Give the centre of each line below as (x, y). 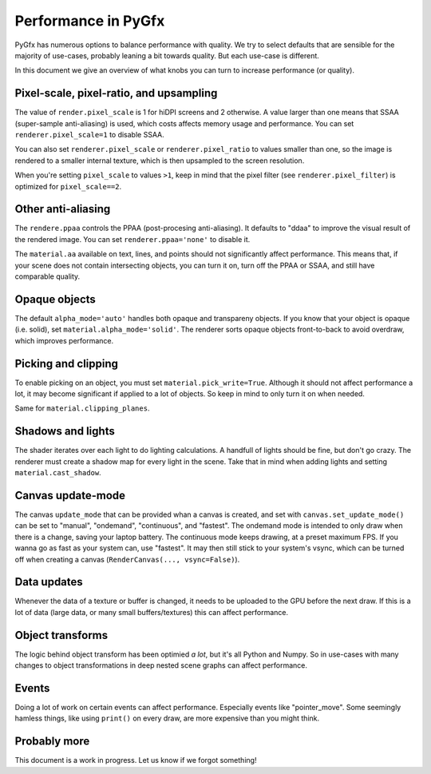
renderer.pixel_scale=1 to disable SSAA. (89, 135)
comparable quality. (47, 276)
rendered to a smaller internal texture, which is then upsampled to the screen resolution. (160, 161)
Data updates (49, 582)
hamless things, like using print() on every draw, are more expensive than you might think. (167, 718)
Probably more (52, 742)
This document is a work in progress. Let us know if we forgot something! (136, 760)
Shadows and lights (65, 431)
